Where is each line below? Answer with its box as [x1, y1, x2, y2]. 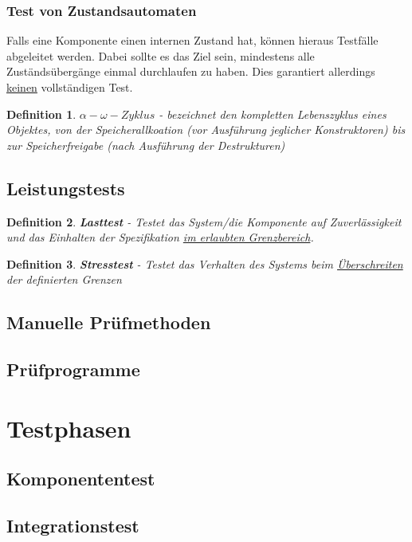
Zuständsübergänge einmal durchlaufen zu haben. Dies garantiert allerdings [6, 63, 375, 80]
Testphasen [6, 411, 131, 444]
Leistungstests [6, 175, 125, 200]
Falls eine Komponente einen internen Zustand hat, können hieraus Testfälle [6, 32, 379, 49]
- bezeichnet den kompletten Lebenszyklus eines [159, 105, 386, 122]
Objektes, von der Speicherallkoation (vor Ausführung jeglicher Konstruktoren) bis [6, 121, 406, 138]
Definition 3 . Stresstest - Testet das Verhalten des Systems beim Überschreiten [6, 255, 403, 272]
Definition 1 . [6, 105, 77, 122]
